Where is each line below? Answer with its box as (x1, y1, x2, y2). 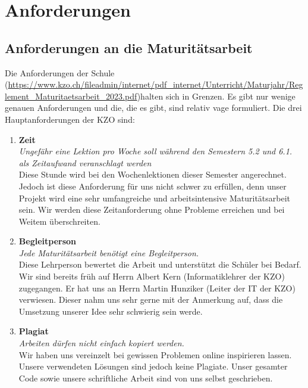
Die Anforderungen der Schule (5, 66, 115, 79)
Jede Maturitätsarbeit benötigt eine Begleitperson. (18, 246, 199, 259)
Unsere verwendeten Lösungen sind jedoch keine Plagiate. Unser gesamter (18, 360, 288, 373)
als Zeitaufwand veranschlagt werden (18, 156, 152, 169)
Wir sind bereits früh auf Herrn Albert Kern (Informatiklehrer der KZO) (18, 270, 285, 283)
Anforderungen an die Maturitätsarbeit (5, 38, 253, 57)
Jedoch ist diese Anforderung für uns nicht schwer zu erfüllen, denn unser (18, 179, 287, 192)
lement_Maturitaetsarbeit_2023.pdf (5, 89, 137, 102)
